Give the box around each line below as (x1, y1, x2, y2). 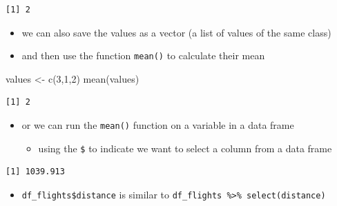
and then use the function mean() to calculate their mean (21, 48, 265, 63)
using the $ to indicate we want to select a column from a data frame (38, 141, 332, 155)
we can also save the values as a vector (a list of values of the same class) (21, 25, 331, 39)
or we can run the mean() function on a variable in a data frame (21, 118, 294, 132)
